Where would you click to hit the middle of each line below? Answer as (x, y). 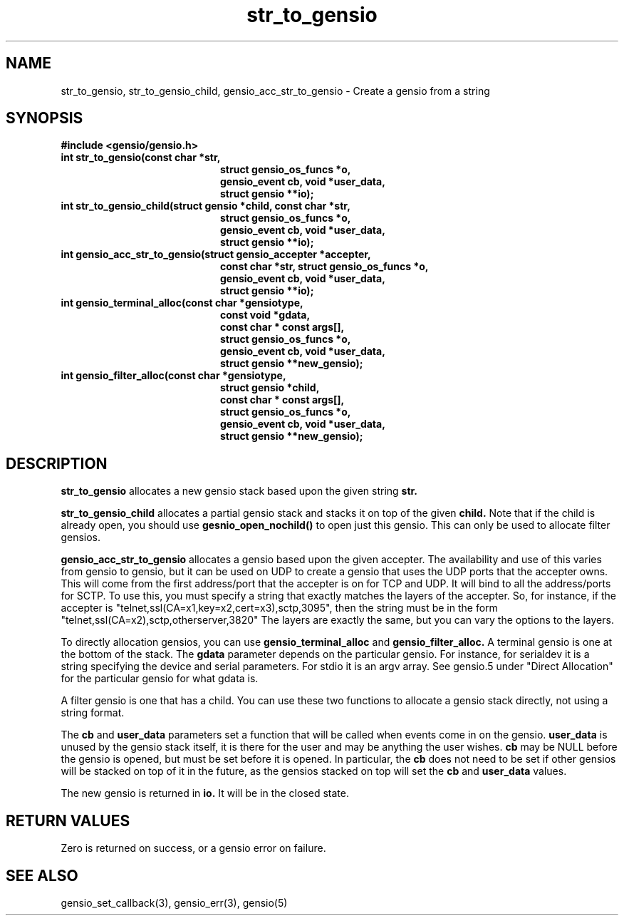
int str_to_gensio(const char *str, (141, 158)
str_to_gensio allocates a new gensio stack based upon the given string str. (239, 491)
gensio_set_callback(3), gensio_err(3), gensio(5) (174, 902)
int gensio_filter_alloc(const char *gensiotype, (173, 376)
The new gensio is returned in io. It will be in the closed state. (205, 793)
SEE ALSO (42, 875)
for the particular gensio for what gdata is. (160, 679)
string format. (93, 713)
